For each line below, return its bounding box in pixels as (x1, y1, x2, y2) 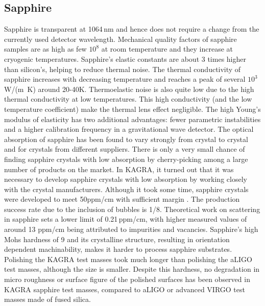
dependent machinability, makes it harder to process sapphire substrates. (4, 244, 232, 254)
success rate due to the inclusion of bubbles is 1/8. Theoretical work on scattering (4, 203, 260, 214)
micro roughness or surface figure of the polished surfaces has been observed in (4, 274, 250, 285)
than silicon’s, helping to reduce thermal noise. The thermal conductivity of (4, 63, 241, 74)
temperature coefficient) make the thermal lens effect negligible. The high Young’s (4, 103, 261, 114)
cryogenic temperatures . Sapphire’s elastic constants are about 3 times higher (4, 53, 246, 64)
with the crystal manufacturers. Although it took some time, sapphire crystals (4, 183, 249, 194)
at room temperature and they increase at (101, 43, 233, 54)
